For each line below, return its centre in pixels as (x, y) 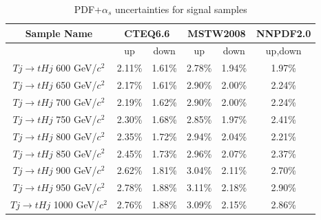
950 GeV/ (76, 187)
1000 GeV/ (76, 205)
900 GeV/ (76, 170)
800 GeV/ (76, 136)
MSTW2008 (217, 33)
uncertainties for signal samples (181, 9)
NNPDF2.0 (284, 33)
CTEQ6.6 (147, 33)
